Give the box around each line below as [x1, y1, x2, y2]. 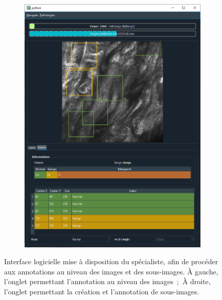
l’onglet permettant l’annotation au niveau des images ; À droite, [4, 276, 211, 287]
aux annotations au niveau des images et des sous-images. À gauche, [4, 266, 218, 276]
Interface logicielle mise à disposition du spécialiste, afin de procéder [4, 256, 218, 267]
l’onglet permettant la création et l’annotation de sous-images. [4, 286, 199, 297]
